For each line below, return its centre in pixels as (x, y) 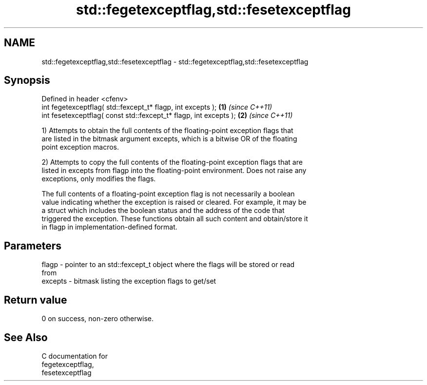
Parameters (33, 246)
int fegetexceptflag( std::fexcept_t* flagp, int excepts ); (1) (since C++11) (157, 107)
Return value (36, 300)
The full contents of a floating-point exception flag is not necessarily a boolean (168, 194)
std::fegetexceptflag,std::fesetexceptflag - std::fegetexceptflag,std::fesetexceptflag (175, 61)
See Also (26, 337)
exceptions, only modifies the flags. (99, 179)
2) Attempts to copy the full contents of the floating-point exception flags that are (172, 162)
